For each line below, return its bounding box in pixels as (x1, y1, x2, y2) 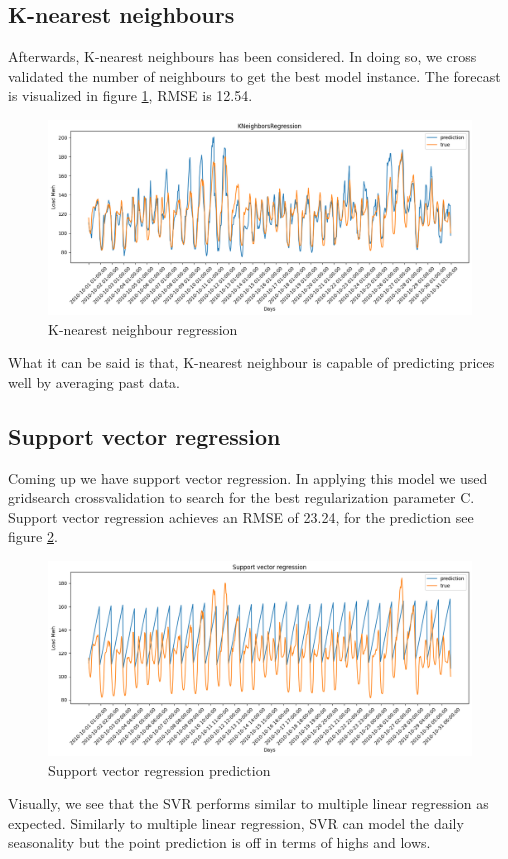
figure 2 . (8, 526, 58, 547)
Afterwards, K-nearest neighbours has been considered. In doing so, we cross (8, 46, 477, 67)
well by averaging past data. (8, 371, 181, 392)
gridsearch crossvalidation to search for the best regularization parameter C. (8, 487, 475, 508)
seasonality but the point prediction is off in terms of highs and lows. (8, 832, 431, 853)
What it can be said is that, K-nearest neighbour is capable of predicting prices (8, 352, 495, 373)
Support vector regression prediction (48, 759, 271, 780)
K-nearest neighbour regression (48, 318, 238, 339)
